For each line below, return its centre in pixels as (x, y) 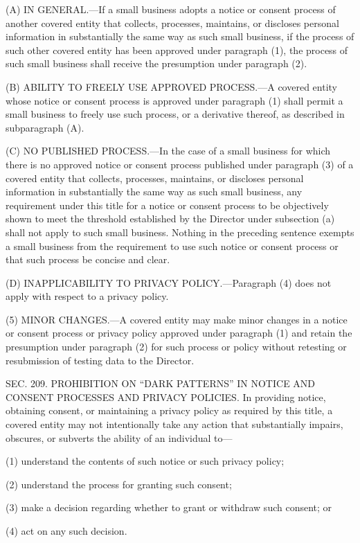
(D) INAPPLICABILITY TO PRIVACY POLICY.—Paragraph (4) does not (169, 282)
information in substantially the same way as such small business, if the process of (180, 36)
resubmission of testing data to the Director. (100, 360)
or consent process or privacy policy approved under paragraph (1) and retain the (179, 333)
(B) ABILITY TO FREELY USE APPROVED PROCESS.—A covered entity (171, 86)
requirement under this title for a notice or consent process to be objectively (167, 205)
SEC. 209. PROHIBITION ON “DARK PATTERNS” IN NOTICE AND (161, 383)
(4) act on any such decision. (66, 531)
